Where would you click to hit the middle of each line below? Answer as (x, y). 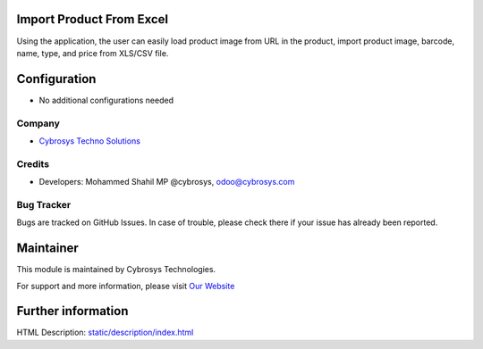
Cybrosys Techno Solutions (89, 141)
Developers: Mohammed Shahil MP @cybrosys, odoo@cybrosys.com (167, 182)
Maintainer (48, 249)
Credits (33, 163)
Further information (72, 311)
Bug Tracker (44, 204)
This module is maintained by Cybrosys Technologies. (116, 270)
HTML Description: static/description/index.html (105, 332)
